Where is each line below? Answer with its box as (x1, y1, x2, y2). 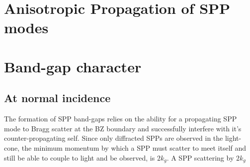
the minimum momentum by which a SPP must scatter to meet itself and (21, 142, 247, 153)
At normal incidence (4, 90, 111, 106)
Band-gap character (4, 56, 142, 76)
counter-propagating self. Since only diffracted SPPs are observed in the (4, 133, 223, 143)
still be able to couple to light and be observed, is (4, 152, 155, 163)
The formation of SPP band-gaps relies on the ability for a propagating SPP (4, 113, 237, 124)
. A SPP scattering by (167, 152, 234, 163)
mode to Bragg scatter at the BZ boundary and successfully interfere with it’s (4, 123, 242, 133)
